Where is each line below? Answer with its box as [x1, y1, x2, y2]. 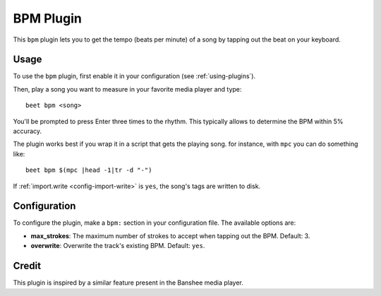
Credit [13, 260, 42, 272]
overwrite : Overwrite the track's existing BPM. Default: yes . [30, 242, 205, 250]
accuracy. [13, 127, 42, 135]
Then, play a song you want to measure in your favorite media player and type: [13, 85, 242, 93]
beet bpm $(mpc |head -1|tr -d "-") [25, 166, 152, 174]
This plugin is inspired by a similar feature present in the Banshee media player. [13, 278, 243, 287]
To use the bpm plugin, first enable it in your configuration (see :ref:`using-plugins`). [13, 72, 256, 80]
